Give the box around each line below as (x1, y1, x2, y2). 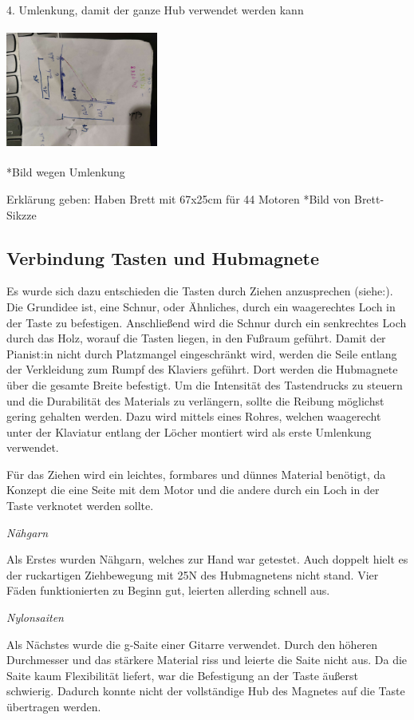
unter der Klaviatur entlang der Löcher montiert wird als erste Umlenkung (6, 423, 372, 440)
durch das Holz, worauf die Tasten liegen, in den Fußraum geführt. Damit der (6, 330, 386, 346)
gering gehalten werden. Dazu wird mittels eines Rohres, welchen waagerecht (6, 408, 381, 425)
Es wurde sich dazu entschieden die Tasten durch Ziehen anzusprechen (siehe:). (6, 283, 393, 299)
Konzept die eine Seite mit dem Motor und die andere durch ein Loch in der (6, 481, 380, 498)
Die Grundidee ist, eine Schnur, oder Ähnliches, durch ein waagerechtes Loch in (6, 298, 396, 315)
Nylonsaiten (6, 609, 64, 626)
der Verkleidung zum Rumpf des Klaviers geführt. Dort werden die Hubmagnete (6, 361, 398, 378)
